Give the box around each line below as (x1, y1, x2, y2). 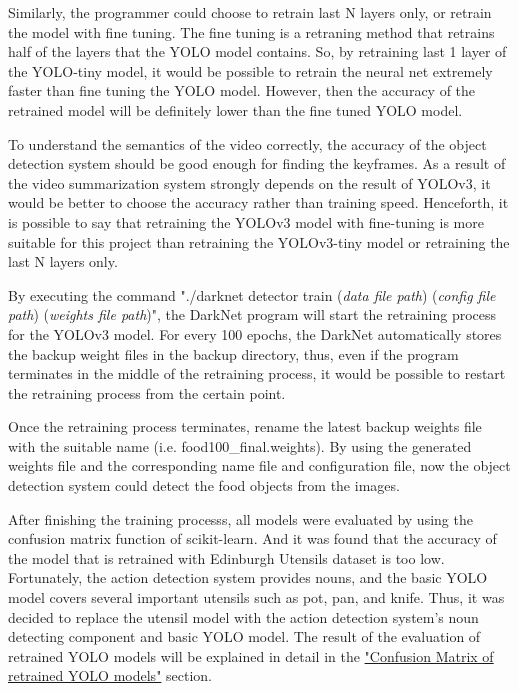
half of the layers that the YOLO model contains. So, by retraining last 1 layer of (8, 41, 507, 62)
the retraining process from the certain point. (8, 382, 286, 403)
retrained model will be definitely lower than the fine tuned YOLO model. (8, 99, 463, 120)
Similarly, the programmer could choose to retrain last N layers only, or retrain (8, 2, 492, 22)
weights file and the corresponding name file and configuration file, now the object (8, 455, 511, 476)
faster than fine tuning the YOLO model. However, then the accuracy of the (8, 80, 476, 101)
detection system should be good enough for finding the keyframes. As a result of (8, 153, 506, 174)
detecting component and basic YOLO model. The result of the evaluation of (8, 626, 481, 647)
